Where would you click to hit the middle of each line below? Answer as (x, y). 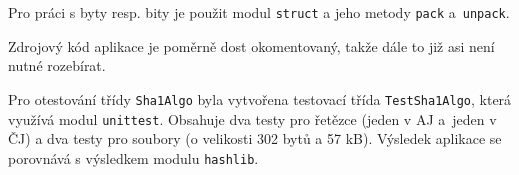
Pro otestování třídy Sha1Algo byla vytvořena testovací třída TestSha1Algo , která (260, 98)
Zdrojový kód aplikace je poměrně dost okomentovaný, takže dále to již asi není (251, 45)
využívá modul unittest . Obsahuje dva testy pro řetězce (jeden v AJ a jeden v (252, 118)
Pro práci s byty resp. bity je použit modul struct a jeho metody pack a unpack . (259, 12)
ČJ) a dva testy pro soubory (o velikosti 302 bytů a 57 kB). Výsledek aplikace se (255, 138)
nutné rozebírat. (57, 65)
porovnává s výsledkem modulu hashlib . (133, 157)
